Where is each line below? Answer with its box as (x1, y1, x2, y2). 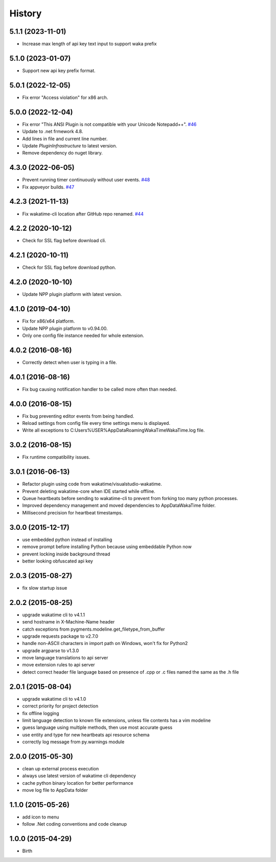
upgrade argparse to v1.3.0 (22, 648, 79, 654)
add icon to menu (22, 814, 59, 820)
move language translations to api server (22, 655, 108, 661)
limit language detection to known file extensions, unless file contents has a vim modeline (22, 717, 211, 723)
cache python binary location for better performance (22, 780, 133, 786)
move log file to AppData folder (22, 787, 88, 793)
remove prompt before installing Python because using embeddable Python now (22, 544, 192, 550)
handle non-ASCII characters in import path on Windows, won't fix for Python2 (22, 640, 188, 646)
